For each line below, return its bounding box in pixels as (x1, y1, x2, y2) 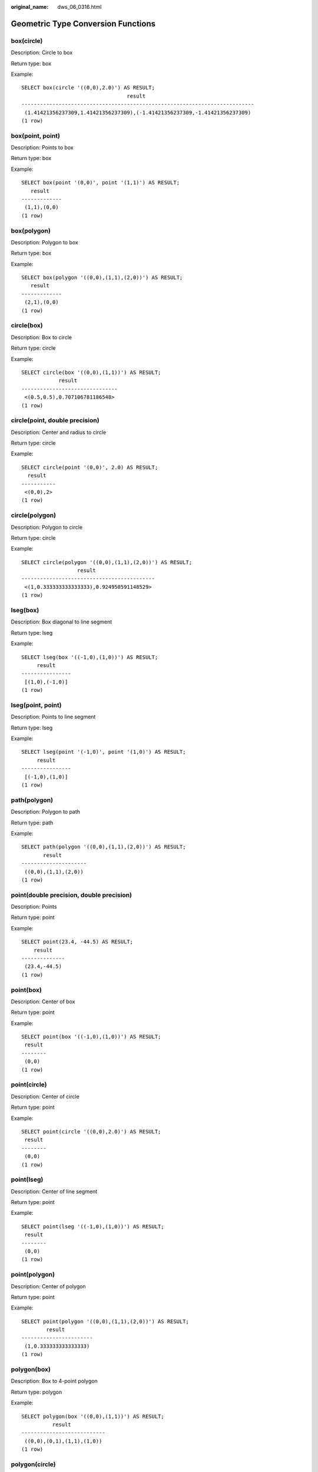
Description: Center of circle (11, 1093, 79, 1100)
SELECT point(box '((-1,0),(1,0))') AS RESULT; (21, 1033, 161, 1040)
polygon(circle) (11, 1460, 56, 1468)
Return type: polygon (11, 1388, 62, 1395)
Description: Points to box (11, 144, 74, 151)
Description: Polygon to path (11, 808, 81, 815)
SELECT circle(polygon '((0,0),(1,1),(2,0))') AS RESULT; (21, 559, 193, 565)
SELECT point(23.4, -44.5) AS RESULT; (21, 939, 134, 945)
